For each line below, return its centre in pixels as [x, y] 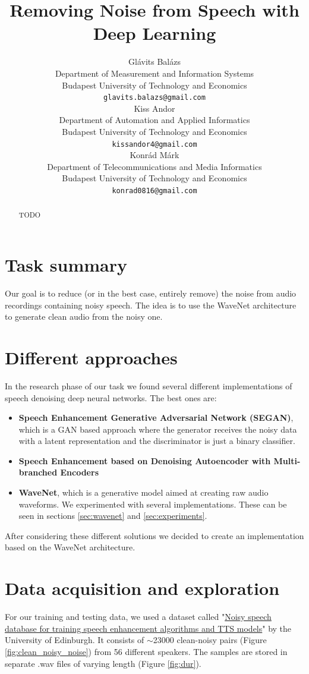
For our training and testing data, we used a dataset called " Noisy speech [138, 617]
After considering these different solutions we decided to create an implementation [154, 535]
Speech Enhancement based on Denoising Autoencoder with [145, 460]
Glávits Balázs [154, 62]
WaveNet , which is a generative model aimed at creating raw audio [144, 492]
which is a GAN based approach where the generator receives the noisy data [158, 429]
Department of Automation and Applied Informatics [154, 120]
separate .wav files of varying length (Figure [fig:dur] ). [103, 663]
